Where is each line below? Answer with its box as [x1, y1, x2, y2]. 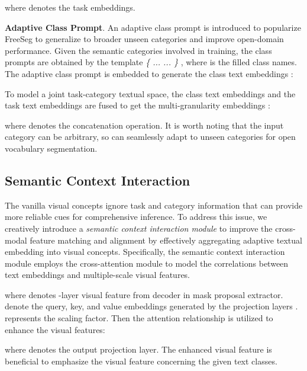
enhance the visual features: [5, 323, 105, 335]
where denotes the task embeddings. [5, 1, 135, 13]
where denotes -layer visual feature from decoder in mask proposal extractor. [5, 288, 283, 300]
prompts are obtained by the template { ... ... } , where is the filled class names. [5, 56, 297, 68]
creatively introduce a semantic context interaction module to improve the [5, 222, 273, 234]
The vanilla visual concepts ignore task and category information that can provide [5, 199, 303, 211]
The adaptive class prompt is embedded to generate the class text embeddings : [5, 67, 293, 79]
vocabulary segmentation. [5, 142, 98, 154]
